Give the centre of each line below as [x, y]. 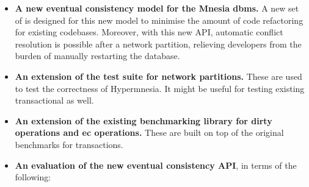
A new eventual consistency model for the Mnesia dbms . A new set [157, 8]
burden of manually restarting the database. [97, 56]
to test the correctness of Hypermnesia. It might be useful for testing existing [160, 88]
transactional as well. [54, 100]
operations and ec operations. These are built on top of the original [149, 132]
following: [33, 177]
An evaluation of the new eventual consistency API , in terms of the [156, 165]
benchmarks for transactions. [69, 144]
